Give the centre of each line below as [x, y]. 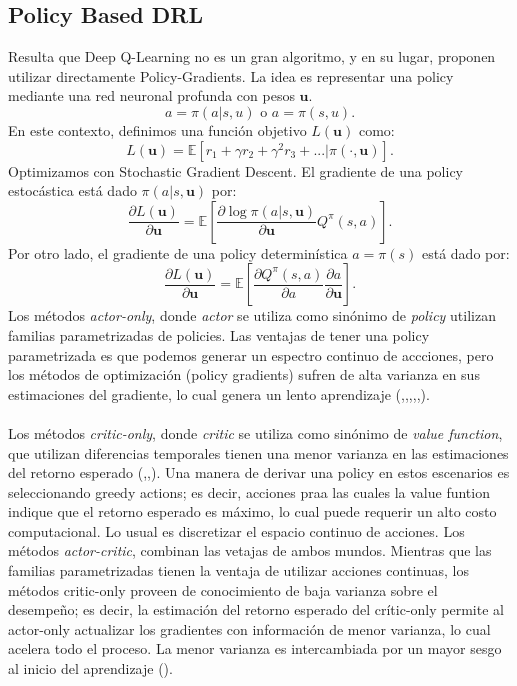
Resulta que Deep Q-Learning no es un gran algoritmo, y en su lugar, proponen [252, 56]
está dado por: [465, 252]
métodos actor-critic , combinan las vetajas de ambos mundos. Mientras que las [250, 550]
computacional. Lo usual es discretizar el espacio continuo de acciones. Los [236, 530]
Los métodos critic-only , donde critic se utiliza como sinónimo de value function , [255, 432]
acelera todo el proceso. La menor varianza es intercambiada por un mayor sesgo [255, 648]
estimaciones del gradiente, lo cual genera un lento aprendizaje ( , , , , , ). [219, 393]
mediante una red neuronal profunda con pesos [151, 95]
